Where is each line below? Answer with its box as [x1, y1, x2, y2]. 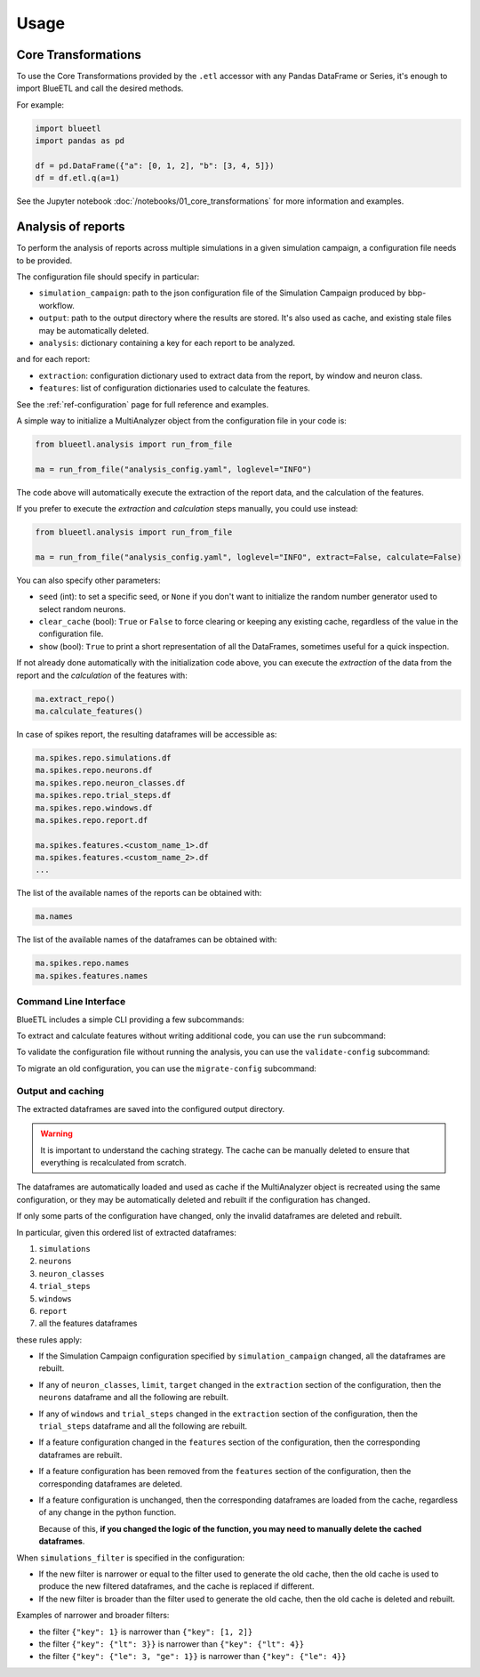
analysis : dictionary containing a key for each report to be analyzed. [38, 338, 296, 349]
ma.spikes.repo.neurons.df [35, 765, 153, 776]
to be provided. [16, 254, 73, 266]
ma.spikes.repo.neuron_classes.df [35, 778, 186, 787]
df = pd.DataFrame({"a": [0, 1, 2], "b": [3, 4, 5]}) [35, 161, 275, 171]
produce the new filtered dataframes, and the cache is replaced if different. [38, 1581, 315, 1592]
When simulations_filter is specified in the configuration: [16, 1552, 245, 1563]
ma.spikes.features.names [35, 971, 148, 980]
